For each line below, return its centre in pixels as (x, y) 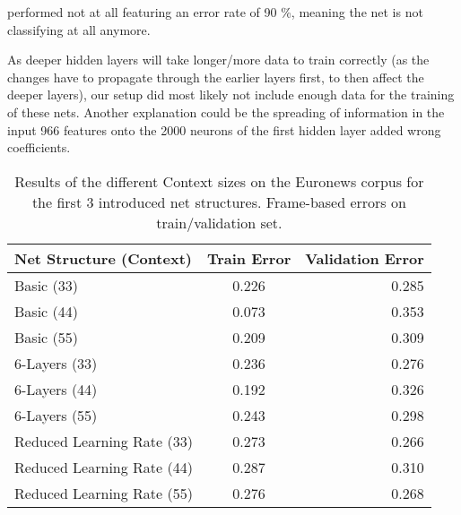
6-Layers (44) (56, 389)
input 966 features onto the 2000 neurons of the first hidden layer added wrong (224, 129)
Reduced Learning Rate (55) (104, 493)
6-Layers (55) (56, 415)
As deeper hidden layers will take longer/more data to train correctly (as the (218, 60)
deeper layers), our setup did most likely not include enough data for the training (231, 94)
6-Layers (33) (56, 363)
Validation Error (365, 258)
